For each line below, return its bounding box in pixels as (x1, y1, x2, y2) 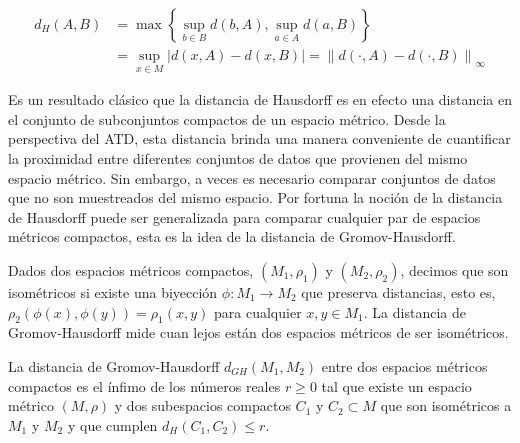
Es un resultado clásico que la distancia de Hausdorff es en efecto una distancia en (8, 89, 512, 110)
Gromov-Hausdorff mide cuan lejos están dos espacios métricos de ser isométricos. (8, 322, 509, 343)
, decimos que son (400, 260, 509, 281)
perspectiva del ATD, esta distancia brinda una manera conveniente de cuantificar (8, 128, 511, 149)
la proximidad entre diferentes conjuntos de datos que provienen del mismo (8, 148, 468, 169)
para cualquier (214, 301, 302, 322)
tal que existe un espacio (321, 375, 472, 396)
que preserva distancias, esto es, (301, 282, 496, 303)
